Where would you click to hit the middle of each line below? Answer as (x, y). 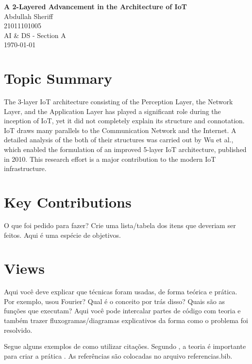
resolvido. (18, 330)
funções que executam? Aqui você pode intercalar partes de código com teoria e (122, 311)
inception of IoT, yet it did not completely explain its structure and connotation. (124, 121)
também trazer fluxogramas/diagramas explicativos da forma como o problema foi (126, 320)
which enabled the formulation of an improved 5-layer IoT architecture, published (125, 149)
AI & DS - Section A (35, 35)
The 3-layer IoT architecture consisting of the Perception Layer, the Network (118, 102)
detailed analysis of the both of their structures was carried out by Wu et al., (119, 140)
